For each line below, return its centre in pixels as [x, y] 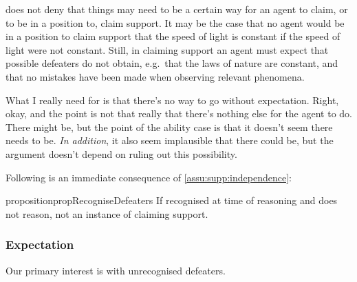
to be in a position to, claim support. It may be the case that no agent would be [175, 22]
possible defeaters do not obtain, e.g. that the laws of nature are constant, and [172, 63]
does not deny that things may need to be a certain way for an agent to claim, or [177, 9]
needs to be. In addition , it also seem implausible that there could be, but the [170, 140]
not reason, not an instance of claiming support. [107, 213]
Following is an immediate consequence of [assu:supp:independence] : [149, 177]
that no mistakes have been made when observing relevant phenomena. [155, 76]
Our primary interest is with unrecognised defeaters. [116, 270]
